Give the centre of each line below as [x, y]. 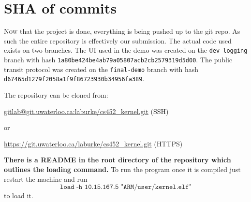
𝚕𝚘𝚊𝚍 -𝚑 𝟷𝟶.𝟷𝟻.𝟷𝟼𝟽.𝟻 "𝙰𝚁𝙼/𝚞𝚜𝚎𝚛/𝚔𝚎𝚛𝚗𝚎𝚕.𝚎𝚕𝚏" [126, 187]
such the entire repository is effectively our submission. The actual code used [118, 40]
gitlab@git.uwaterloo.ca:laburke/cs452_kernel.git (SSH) [86, 111]
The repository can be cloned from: [56, 94]
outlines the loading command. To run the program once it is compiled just [122, 169]
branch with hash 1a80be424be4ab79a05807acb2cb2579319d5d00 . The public [118, 59]
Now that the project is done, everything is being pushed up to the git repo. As [122, 31]
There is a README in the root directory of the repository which [118, 160]
